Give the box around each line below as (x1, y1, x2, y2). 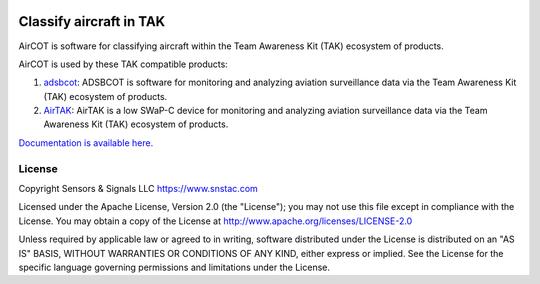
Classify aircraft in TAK (18, 13, 166, 30)
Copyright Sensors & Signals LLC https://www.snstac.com (18, 183, 259, 194)
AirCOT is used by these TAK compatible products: (18, 58, 229, 70)
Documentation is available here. (18, 136, 154, 149)
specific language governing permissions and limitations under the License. (18, 261, 330, 273)
